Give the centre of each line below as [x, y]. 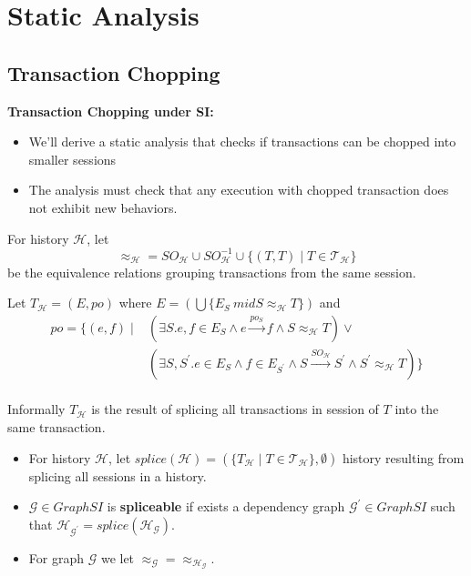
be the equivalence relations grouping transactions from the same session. [212, 272]
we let [118, 557]
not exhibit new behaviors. [103, 207]
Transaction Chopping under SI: [111, 111]
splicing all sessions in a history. [118, 475]
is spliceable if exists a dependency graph [226, 506]
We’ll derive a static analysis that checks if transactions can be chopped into [242, 141]
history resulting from [403, 457]
